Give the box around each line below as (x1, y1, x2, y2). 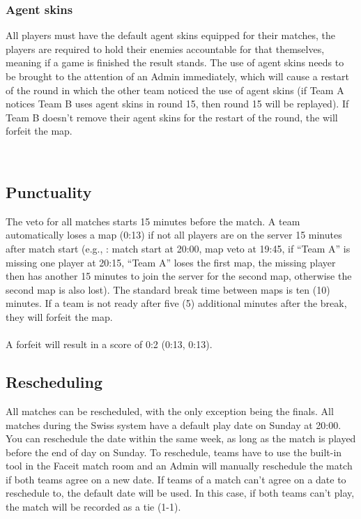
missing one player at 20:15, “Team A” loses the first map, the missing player (6, 255, 336, 269)
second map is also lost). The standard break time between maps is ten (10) (6, 282, 330, 296)
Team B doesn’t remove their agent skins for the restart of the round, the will (6, 110, 338, 124)
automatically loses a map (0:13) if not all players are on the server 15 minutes (6, 227, 342, 242)
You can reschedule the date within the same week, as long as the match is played (6, 431, 356, 446)
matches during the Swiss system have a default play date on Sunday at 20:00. (6, 417, 341, 432)
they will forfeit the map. (6, 309, 113, 324)
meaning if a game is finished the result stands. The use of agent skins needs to (6, 55, 344, 70)
